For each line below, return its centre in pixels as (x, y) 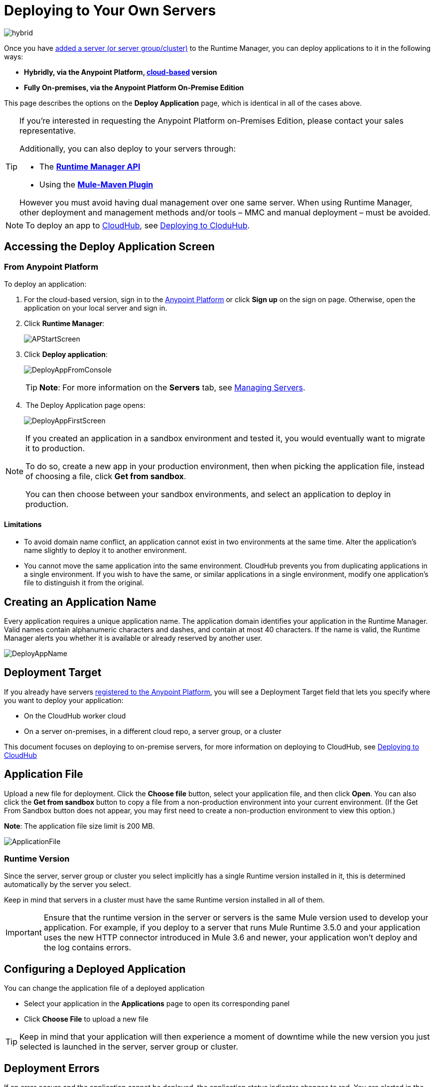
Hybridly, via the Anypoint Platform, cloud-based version (121, 72)
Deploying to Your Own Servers (110, 10)
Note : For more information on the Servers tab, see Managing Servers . (172, 387)
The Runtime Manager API (90, 166)
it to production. (55, 448)
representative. (48, 130)
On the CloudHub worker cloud (75, 716)
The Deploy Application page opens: (85, 405)
